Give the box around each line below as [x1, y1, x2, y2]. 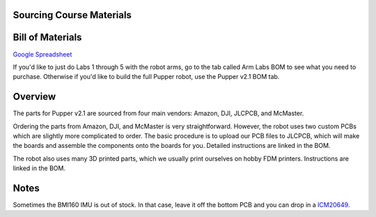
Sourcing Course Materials [13, 9, 132, 21]
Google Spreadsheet [13, 50, 72, 59]
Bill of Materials [13, 31, 82, 43]
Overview [13, 91, 56, 103]
